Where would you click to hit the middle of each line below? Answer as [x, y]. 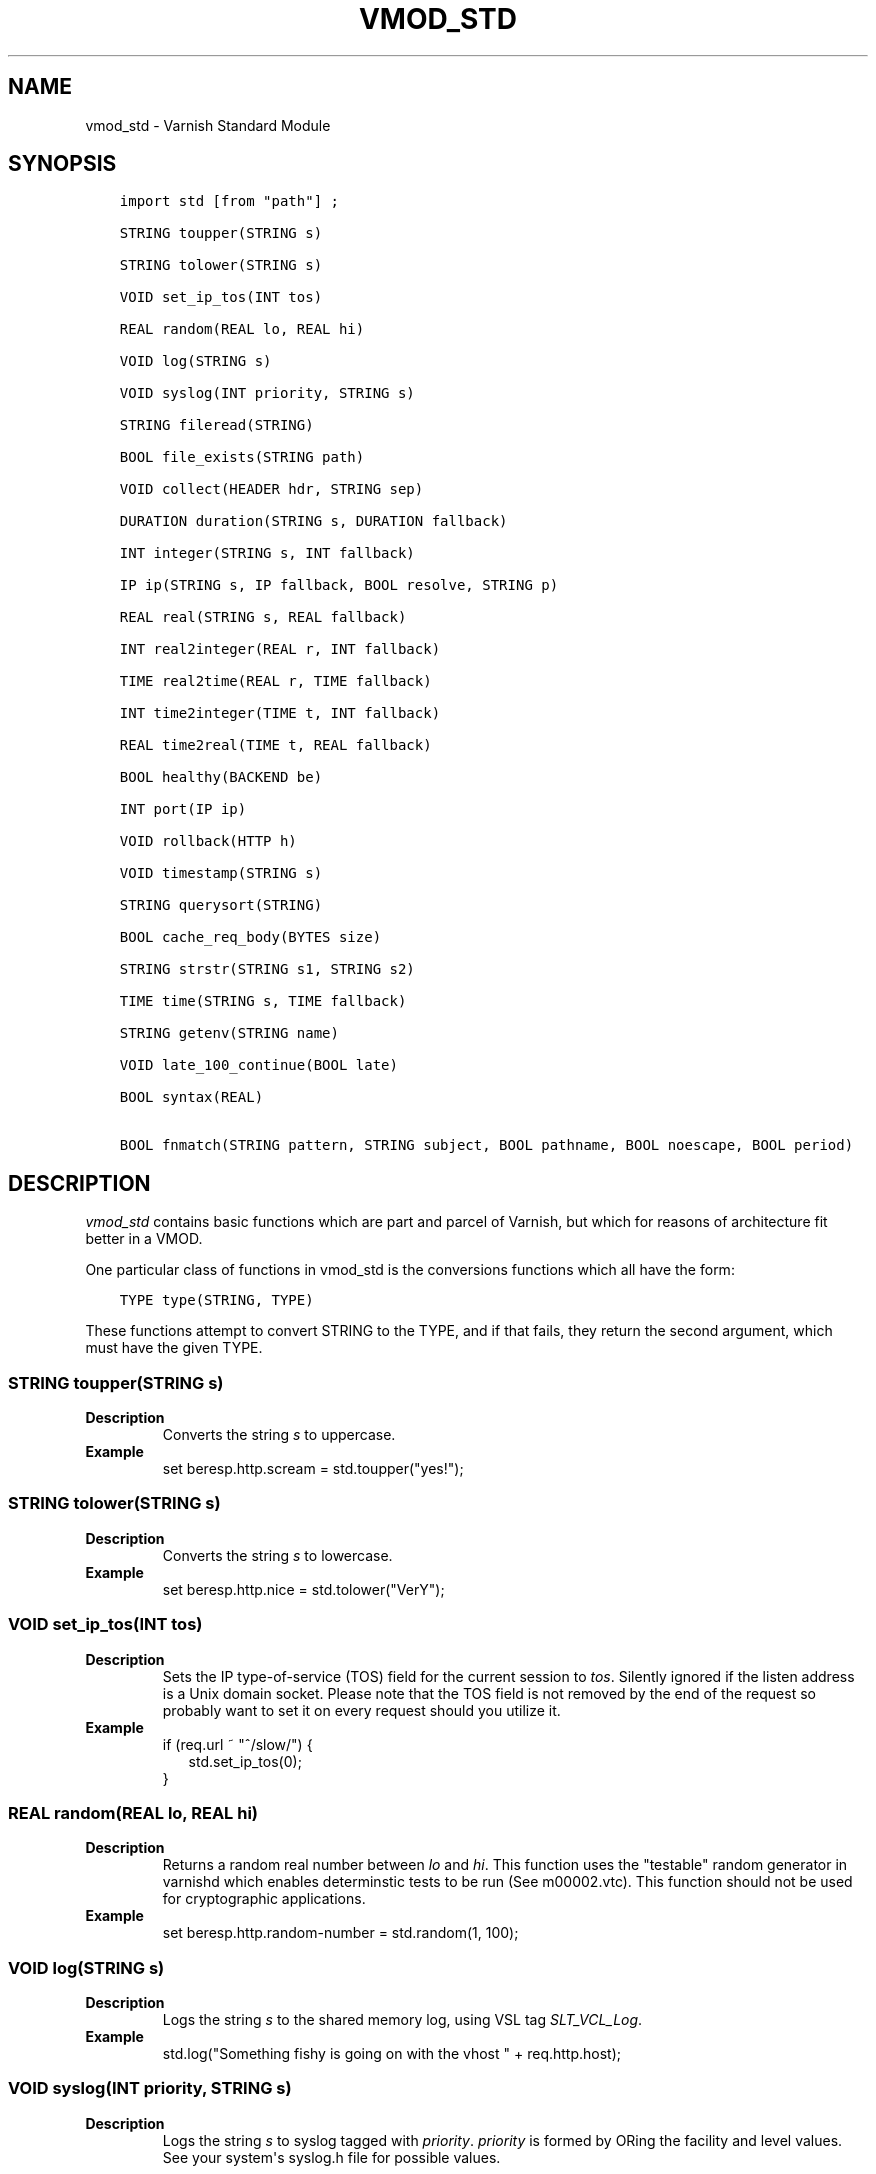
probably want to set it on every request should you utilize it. [361, 1710]
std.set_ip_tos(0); [245, 1761]
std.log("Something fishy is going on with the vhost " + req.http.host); [392, 2054]
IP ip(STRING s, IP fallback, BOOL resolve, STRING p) [339, 585]
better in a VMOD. [144, 1239]
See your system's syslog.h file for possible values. [331, 2157]
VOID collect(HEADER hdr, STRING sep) [271, 489]
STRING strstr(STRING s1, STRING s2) [267, 969]
